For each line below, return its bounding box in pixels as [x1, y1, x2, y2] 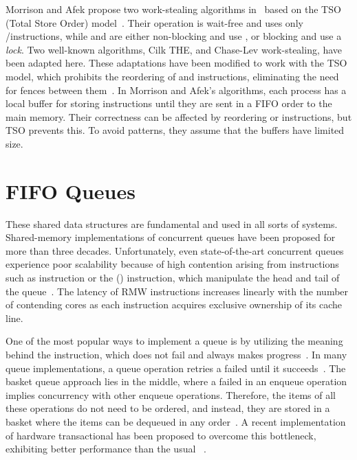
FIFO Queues [6, 176, 136, 205]
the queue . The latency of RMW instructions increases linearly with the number [6, 284, 349, 298]
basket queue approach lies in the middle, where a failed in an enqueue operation [6, 374, 347, 389]
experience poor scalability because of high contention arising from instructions [6, 257, 339, 271]
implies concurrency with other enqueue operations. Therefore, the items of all [6, 387, 336, 402]
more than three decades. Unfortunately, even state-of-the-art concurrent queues [6, 243, 344, 257]
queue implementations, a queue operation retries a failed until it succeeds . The [6, 360, 346, 375]
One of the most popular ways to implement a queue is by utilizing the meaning [6, 334, 343, 348]
